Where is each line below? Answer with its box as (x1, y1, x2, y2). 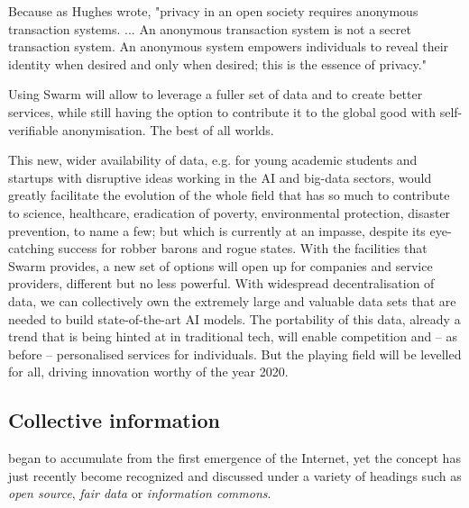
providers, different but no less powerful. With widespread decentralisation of (8, 274, 435, 293)
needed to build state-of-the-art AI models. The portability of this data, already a (8, 309, 461, 328)
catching (8, 239, 54, 258)
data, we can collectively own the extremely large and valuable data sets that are (8, 291, 456, 310)
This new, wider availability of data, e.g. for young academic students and (8, 150, 418, 169)
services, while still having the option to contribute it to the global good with (8, 102, 436, 121)
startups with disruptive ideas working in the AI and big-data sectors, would (8, 168, 432, 186)
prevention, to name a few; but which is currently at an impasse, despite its (8, 221, 426, 240)
